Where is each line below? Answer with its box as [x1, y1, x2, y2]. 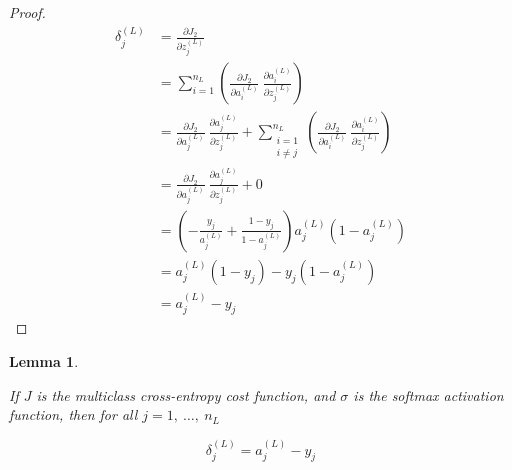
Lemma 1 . [9, 351, 79, 372]
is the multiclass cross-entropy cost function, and [36, 384, 336, 405]
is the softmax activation [353, 384, 504, 405]
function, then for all [9, 404, 138, 425]
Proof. [9, 2, 46, 22]
